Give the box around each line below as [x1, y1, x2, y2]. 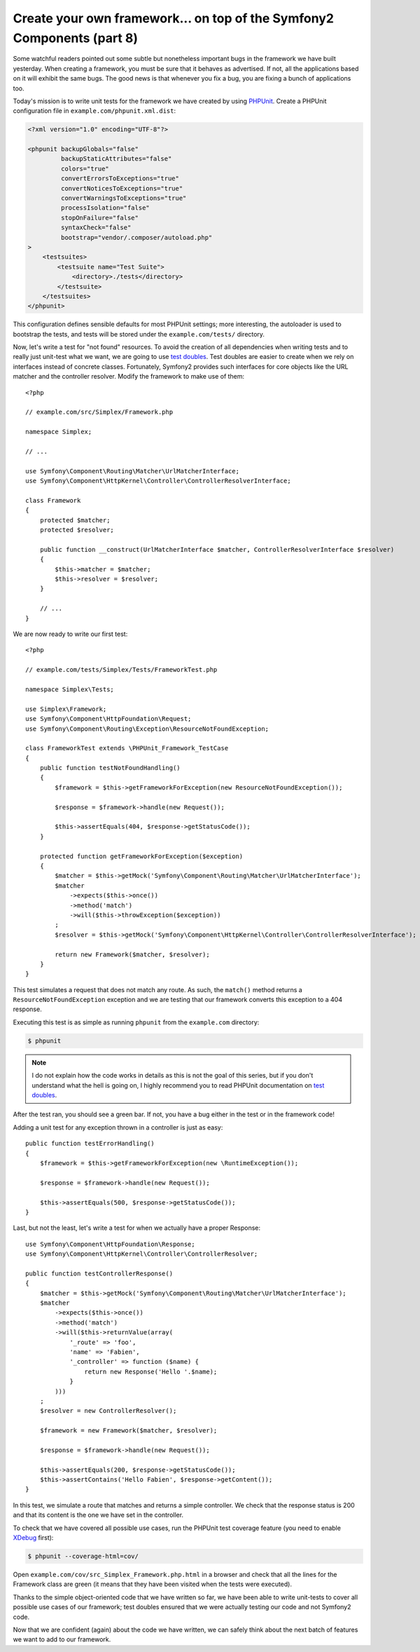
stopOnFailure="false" [60, 214, 139, 222]
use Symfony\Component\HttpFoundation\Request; [25, 715, 192, 723]
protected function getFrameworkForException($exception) [39, 852, 244, 860]
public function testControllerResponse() [25, 1269, 174, 1278]
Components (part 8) [13, 30, 139, 46]
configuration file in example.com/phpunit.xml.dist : [13, 107, 176, 115]
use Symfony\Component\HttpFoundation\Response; [25, 1240, 195, 1248]
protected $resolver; [39, 526, 115, 534]
